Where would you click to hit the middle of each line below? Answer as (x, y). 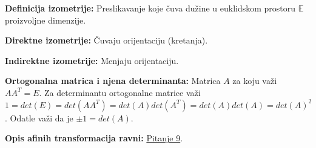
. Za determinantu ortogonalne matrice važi (120, 92)
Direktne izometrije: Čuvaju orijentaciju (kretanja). (106, 40)
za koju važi (255, 81)
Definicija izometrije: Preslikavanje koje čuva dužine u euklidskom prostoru (150, 8)
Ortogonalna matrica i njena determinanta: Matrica (113, 81)
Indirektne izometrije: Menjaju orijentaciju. (92, 60)
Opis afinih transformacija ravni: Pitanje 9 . (94, 138)
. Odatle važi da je (39, 117)
